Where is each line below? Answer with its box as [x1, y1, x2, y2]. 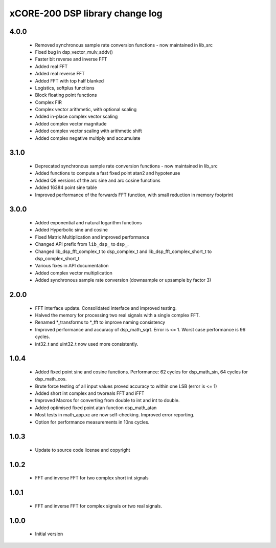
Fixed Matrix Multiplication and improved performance [35, 234, 150, 240]
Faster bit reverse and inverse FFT [35, 56, 107, 62]
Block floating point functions [35, 92, 97, 98]
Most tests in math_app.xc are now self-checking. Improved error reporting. [35, 412, 195, 418]
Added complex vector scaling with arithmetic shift [35, 128, 143, 134]
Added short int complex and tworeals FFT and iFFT [35, 390, 145, 396]
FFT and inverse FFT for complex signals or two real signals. [35, 502, 163, 509]
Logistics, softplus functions [35, 85, 95, 91]
